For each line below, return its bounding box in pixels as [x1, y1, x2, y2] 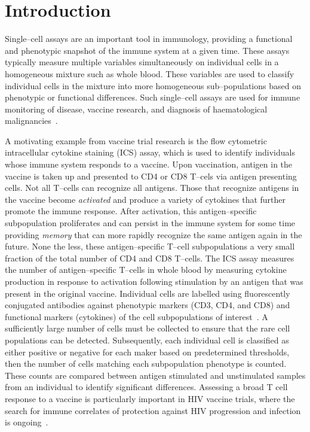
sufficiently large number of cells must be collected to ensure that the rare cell [5, 322, 290, 334]
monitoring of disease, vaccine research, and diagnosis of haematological [5, 102, 268, 115]
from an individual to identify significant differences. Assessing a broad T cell [5, 381, 288, 393]
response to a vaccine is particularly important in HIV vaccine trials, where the [5, 392, 295, 404]
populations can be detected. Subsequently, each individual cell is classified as [5, 333, 289, 346]
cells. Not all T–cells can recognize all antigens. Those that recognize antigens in [5, 181, 299, 194]
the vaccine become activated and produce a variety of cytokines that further [5, 193, 286, 205]
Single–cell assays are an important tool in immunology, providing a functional [5, 32, 293, 45]
